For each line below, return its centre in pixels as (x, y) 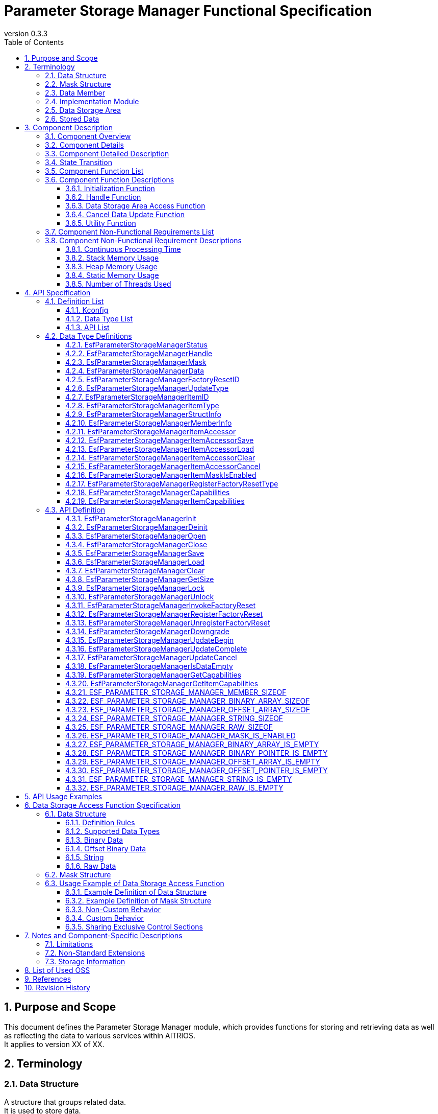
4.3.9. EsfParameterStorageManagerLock (135, 588)
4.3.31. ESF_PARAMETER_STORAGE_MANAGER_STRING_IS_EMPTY (179, 779)
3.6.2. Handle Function (103, 197)
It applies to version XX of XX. (54, 1044)
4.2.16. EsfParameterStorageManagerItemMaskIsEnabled (161, 475)
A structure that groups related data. (65, 1102)
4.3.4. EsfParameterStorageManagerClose (136, 544)
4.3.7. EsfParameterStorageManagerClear (135, 570)
